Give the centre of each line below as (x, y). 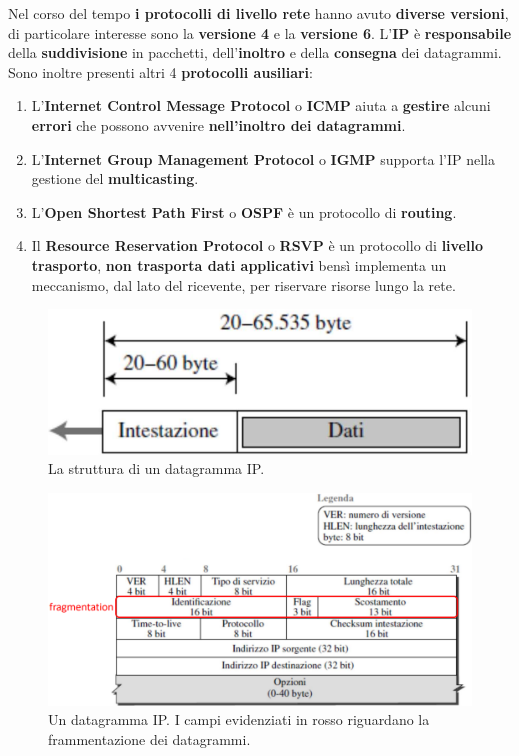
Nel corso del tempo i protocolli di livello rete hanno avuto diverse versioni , (258, 13)
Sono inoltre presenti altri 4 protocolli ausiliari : (160, 71)
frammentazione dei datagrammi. (149, 738)
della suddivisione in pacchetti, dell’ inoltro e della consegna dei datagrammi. (255, 52)
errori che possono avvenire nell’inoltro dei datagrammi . (218, 124)
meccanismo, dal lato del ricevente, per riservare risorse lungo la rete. (243, 284)
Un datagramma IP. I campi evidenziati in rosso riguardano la (239, 719)
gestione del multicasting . (115, 178)
